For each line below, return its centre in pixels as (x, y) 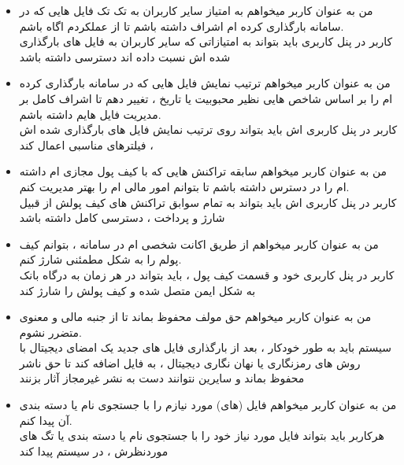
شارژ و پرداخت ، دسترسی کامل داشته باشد (122, 218)
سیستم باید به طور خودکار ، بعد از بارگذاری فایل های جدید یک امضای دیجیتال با (205, 347)
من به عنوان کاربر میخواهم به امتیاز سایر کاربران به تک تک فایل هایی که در (196, 10)
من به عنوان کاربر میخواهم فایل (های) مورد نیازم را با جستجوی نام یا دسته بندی (208, 405)
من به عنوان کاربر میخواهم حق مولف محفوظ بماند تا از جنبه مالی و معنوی (195, 317)
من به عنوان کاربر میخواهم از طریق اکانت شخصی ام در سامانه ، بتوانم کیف (199, 244)
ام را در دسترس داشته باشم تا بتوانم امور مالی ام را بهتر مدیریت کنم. (184, 186)
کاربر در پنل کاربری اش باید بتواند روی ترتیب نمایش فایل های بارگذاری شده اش (208, 129)
